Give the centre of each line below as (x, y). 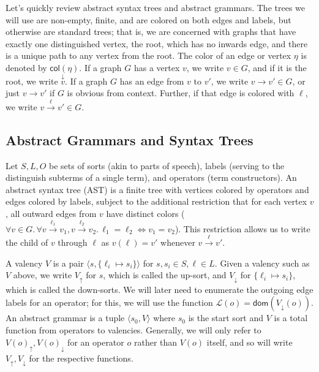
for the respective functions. (81, 358)
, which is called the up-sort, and (165, 275)
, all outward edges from (51, 213)
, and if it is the (277, 67)
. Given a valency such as (262, 263)
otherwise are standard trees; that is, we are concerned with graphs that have (151, 32)
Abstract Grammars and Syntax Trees (129, 139)
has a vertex (157, 67)
